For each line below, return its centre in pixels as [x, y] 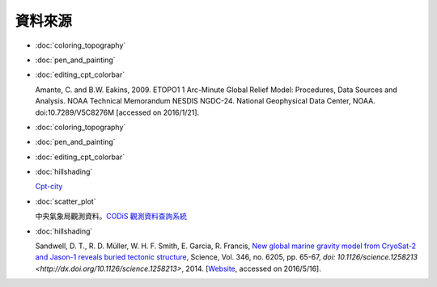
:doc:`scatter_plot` [66, 201]
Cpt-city [49, 187]
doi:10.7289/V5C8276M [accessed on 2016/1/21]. [117, 112]
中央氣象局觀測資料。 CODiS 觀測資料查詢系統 [111, 216]
